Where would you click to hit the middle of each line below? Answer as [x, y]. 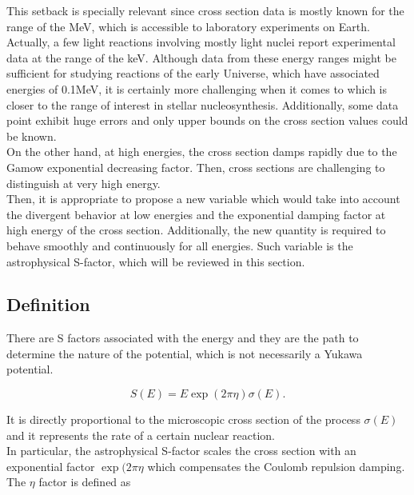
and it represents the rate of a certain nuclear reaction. [141, 435]
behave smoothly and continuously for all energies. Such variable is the [180, 245]
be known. [32, 136]
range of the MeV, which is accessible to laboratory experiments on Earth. [188, 26]
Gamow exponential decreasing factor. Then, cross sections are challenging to [196, 167]
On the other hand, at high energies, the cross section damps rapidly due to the [202, 152]
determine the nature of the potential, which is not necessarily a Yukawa [185, 353]
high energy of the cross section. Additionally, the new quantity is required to [196, 230]
